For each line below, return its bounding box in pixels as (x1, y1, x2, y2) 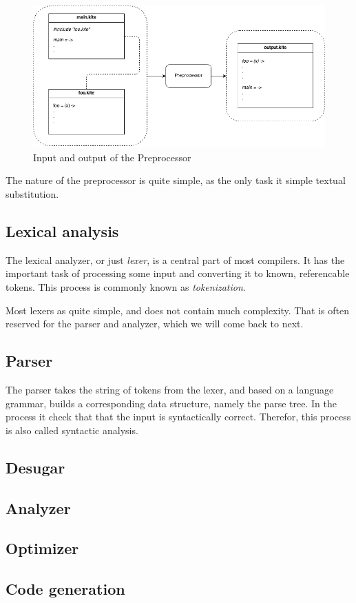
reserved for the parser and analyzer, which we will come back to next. (6, 316, 304, 331)
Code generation (6, 578, 125, 600)
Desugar (6, 456, 65, 478)
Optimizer (6, 538, 79, 559)
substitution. (6, 187, 59, 201)
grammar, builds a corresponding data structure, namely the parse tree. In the (6, 396, 337, 410)
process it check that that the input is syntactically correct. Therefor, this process (6, 409, 351, 424)
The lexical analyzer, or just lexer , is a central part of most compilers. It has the (6, 252, 345, 267)
